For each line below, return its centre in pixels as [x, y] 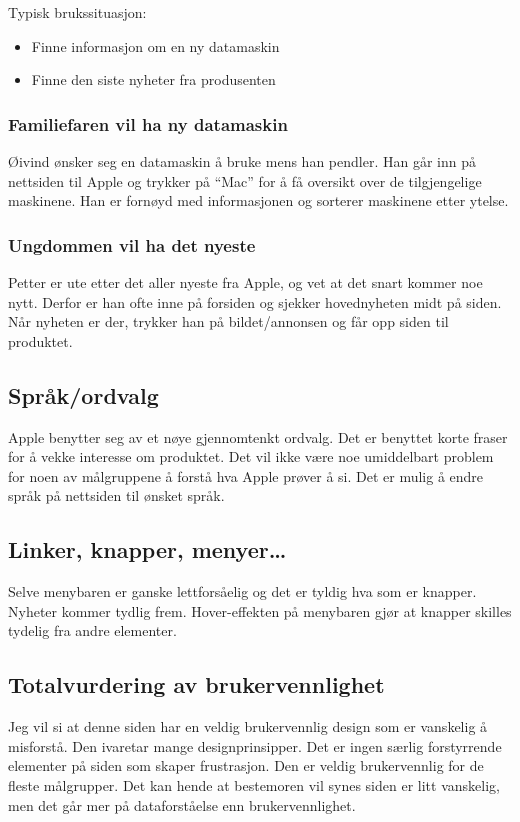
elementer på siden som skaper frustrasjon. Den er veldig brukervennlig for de [246, 765]
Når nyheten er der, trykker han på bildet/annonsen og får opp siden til [228, 321]
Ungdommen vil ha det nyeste [132, 244]
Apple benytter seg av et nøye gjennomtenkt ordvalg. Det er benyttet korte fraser [258, 436]
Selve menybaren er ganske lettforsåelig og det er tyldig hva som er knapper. [242, 591]
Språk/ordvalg [83, 394]
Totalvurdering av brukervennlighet [196, 684]
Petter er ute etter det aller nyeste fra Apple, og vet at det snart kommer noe [245, 282]
